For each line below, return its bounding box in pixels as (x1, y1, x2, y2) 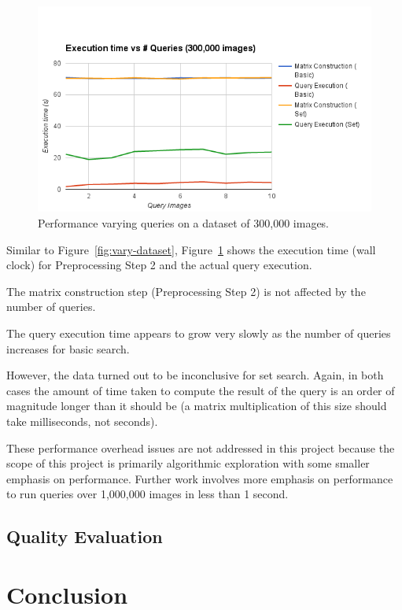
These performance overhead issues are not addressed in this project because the (6, 439, 395, 456)
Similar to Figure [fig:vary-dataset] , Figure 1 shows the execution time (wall (6, 241, 376, 257)
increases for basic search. (6, 340, 130, 357)
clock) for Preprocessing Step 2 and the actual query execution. (6, 257, 312, 273)
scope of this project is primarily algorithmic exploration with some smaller (6, 455, 370, 471)
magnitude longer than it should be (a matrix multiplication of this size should (6, 397, 387, 414)
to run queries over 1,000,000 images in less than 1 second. (6, 486, 289, 502)
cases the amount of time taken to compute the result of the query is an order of (6, 382, 395, 398)
